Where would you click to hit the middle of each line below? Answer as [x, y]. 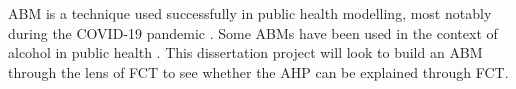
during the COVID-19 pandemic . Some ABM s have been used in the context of [253, 32]
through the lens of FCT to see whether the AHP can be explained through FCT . [258, 71]
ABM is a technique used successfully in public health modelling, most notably [250, 13]
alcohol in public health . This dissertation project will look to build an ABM [245, 52]
